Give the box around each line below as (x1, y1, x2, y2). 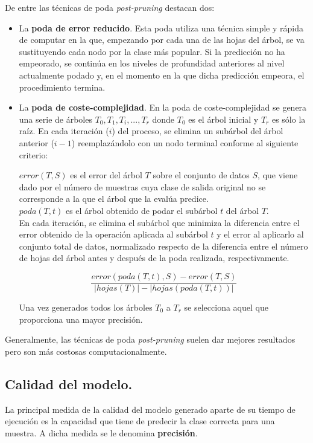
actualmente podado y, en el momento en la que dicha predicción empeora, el (19, 68, 305, 81)
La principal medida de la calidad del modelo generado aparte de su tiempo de (5, 403, 296, 415)
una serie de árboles (19, 112, 92, 125)
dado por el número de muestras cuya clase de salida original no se (19, 180, 266, 193)
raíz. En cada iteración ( (19, 124, 109, 137)
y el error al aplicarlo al (217, 228, 304, 241)
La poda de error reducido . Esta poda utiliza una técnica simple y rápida (19, 21, 303, 34)
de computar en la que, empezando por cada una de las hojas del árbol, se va (19, 33, 305, 46)
